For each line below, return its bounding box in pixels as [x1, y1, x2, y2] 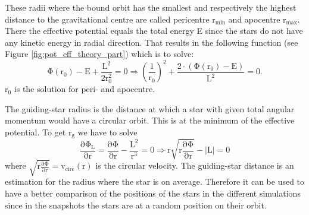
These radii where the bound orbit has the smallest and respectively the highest [5, 1, 296, 13]
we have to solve [77, 125, 138, 138]
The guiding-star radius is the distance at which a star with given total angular [5, 102, 295, 115]
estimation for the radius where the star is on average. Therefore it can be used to [5, 175, 305, 188]
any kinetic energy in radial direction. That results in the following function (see [5, 36, 298, 48]
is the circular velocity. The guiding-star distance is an [95, 159, 294, 172]
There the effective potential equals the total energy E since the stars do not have [5, 24, 303, 37]
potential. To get [5, 125, 66, 138]
